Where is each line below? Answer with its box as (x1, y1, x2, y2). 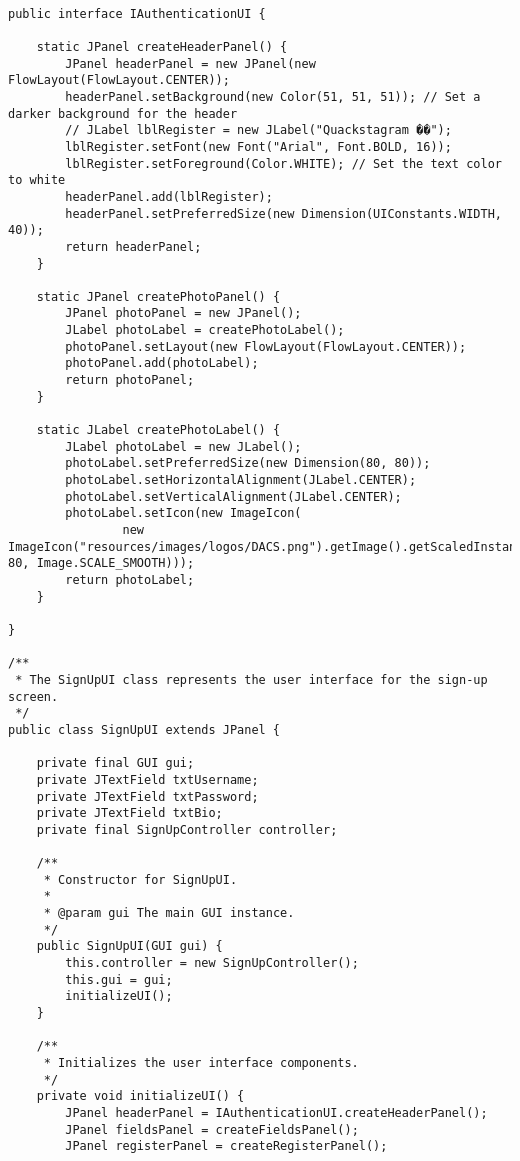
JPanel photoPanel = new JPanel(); (65, 306, 302, 321)
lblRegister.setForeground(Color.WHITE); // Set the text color (65, 156, 502, 171)
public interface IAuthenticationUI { (8, 6, 266, 21)
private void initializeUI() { (36, 1089, 245, 1104)
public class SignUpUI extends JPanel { (8, 722, 281, 737)
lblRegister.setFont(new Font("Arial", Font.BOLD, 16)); (65, 139, 452, 154)
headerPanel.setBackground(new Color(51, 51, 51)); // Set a (65, 89, 481, 104)
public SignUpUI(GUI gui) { (36, 939, 223, 954)
